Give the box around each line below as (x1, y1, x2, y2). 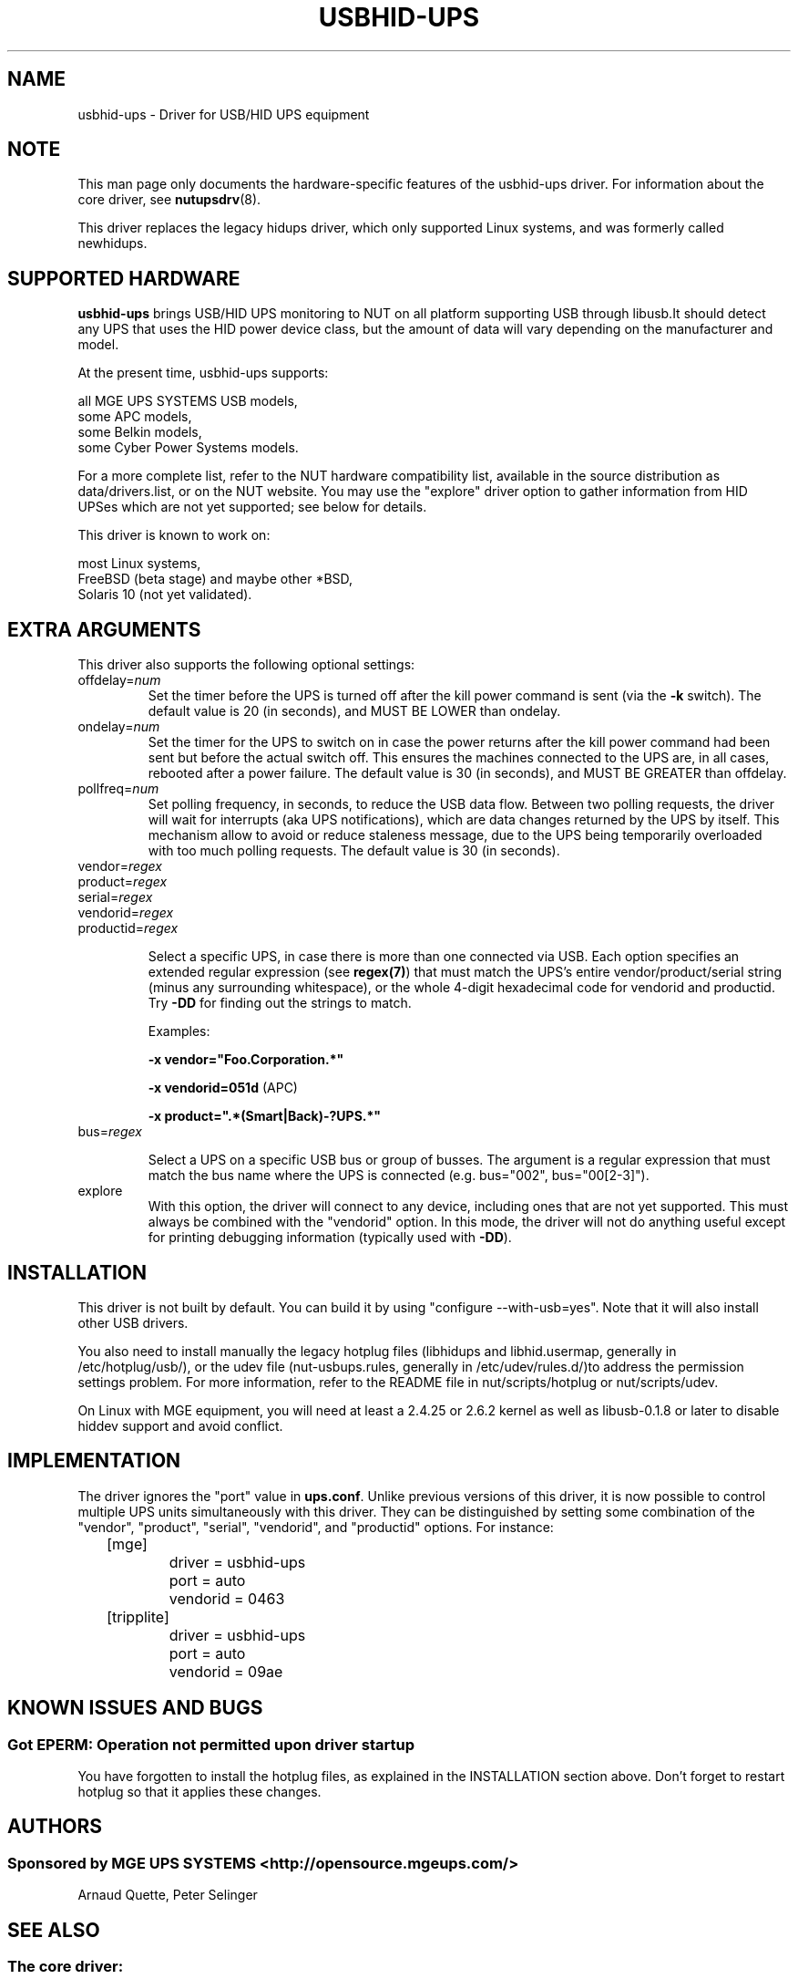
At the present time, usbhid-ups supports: (77, 365, 329, 381)
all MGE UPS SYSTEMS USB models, (77, 393, 298, 409)
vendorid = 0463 (169, 1589, 285, 1608)
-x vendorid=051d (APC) (148, 1080, 298, 1096)
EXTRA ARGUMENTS (7, 617, 201, 641)
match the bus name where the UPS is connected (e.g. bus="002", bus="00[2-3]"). (148, 1167, 650, 1184)
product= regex (77, 874, 168, 890)
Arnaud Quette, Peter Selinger (77, 1887, 258, 1903)
